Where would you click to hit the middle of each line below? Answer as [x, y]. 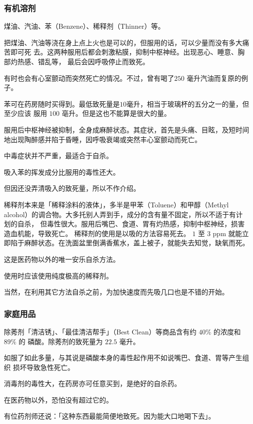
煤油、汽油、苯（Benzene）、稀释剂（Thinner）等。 [84, 26]
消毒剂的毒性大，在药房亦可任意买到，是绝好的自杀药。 [92, 383]
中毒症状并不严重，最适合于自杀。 [58, 156]
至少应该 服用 [26, 113]
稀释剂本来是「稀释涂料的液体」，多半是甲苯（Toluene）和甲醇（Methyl [117, 204]
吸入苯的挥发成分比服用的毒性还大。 [62, 172]
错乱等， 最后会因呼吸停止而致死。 [93, 61]
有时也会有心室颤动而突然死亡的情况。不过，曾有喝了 [89, 78]
